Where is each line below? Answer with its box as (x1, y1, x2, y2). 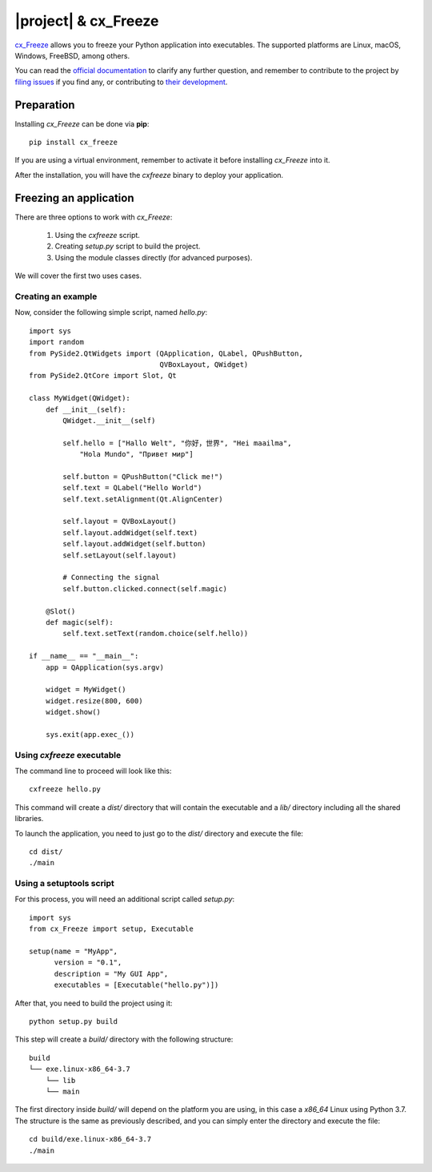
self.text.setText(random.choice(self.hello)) (62, 629, 249, 638)
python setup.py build (29, 1017, 118, 1025)
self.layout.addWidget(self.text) (62, 528, 198, 537)
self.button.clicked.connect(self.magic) (62, 584, 228, 593)
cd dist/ (29, 847, 63, 856)
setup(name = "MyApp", (29, 947, 118, 957)
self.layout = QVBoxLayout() (62, 517, 178, 526)
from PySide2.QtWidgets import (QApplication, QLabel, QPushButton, (29, 348, 303, 358)
